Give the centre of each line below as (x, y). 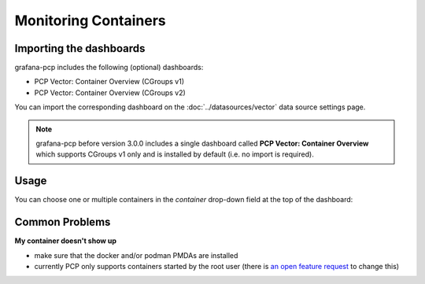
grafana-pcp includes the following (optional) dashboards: (109, 68)
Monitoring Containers (91, 20)
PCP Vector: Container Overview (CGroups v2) (110, 92)
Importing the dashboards (80, 48)
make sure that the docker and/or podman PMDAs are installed (136, 255)
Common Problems (63, 222)
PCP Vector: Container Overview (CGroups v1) (109, 82)
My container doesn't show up (66, 241)
